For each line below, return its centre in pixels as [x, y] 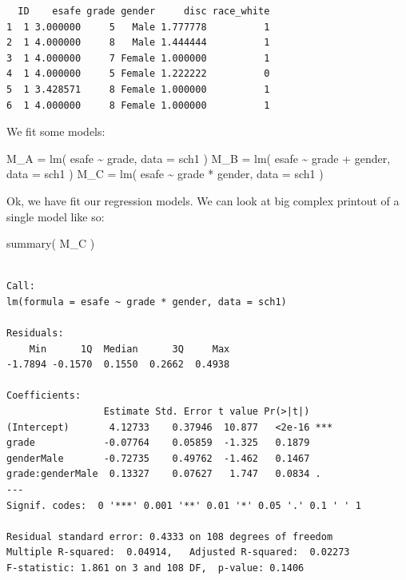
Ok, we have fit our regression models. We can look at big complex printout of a [203, 200]
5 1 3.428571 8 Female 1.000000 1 [138, 89]
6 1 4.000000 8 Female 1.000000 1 [138, 105]
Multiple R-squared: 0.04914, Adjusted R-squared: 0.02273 [178, 552]
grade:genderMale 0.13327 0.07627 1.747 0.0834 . [164, 474]
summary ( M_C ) [51, 243]
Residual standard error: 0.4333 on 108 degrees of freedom [170, 536]
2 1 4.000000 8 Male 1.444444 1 [138, 43]
